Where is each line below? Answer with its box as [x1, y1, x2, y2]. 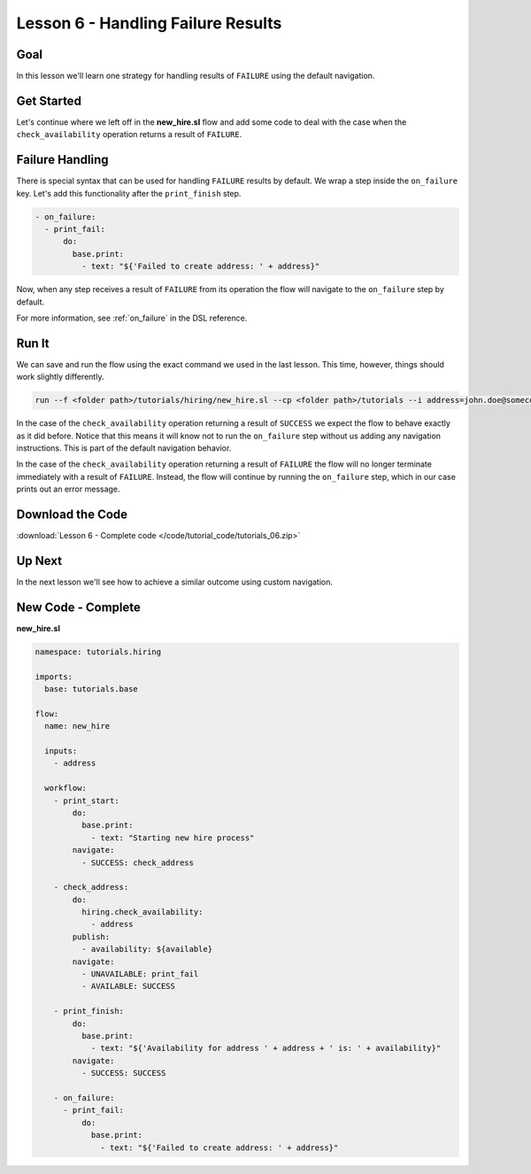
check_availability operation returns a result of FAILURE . [16, 129, 242, 140]
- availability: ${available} [81, 944, 212, 954]
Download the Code [16, 507, 128, 521]
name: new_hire [44, 722, 111, 731]
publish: [72, 931, 111, 942]
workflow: [44, 784, 88, 793]
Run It [16, 336, 50, 351]
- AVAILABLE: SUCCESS [81, 981, 176, 992]
